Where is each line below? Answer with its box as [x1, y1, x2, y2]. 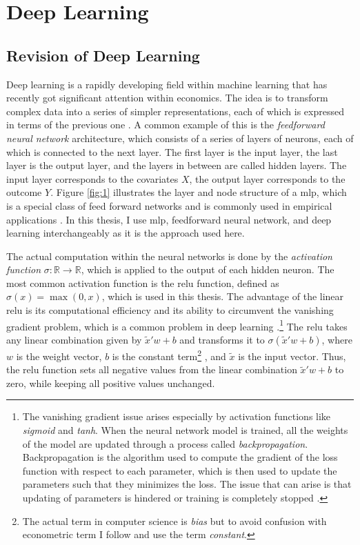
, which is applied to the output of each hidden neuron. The [81, 262, 334, 277]
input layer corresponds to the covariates [6, 171, 179, 186]
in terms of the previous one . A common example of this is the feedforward [6, 117, 325, 132]
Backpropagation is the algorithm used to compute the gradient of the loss [22, 450, 338, 464]
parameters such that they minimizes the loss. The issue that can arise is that [22, 477, 352, 491]
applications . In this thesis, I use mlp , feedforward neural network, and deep [6, 212, 332, 226]
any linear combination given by [6, 332, 142, 346]
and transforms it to [179, 332, 265, 346]
